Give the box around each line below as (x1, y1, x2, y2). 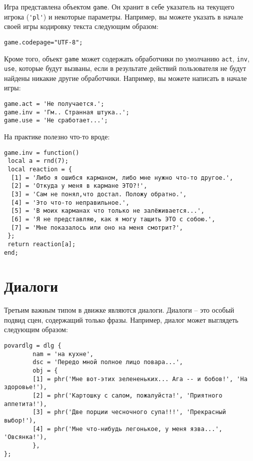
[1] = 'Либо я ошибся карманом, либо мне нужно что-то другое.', (11, 174, 233, 181)
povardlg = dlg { (4, 342, 61, 350)
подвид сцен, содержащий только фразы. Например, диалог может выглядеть (4, 314, 238, 325)
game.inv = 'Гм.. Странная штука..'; (4, 108, 129, 116)
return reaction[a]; (7, 240, 76, 248)
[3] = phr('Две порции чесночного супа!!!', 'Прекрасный (32, 409, 226, 416)
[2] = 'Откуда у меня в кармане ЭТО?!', (11, 182, 147, 190)
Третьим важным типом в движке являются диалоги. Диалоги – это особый (4, 305, 234, 315)
